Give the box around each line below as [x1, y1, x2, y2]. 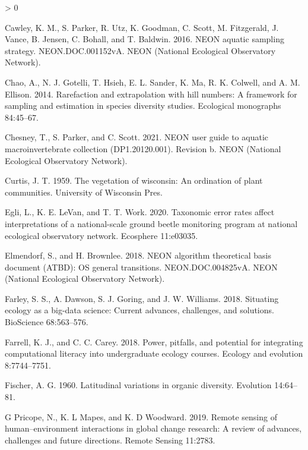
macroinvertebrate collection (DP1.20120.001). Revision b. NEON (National [5, 142, 281, 155]
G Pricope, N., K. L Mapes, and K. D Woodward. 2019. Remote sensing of [5, 410, 277, 423]
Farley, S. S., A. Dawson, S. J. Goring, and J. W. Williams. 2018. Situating [5, 292, 279, 304]
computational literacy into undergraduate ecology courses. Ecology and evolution [5, 347, 303, 360]
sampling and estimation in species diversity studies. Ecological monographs [5, 99, 281, 112]
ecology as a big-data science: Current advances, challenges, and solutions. [5, 304, 274, 316]
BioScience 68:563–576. [5, 316, 88, 328]
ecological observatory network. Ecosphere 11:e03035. [5, 229, 198, 241]
